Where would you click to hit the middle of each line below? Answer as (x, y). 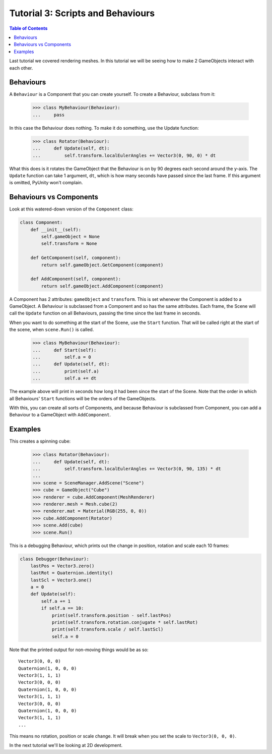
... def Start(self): (64, 350)
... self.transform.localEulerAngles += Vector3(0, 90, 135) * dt (127, 469)
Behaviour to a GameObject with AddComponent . (60, 415)
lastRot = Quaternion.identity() (72, 573)
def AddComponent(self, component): (76, 279)
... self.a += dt (64, 378)
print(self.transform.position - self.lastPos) (112, 615)
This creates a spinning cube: (40, 441)
